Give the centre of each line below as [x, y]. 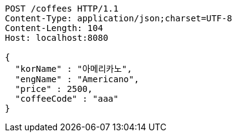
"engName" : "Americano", [77, 79]
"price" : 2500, [54, 89]
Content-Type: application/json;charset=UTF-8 [118, 18]
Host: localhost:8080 [57, 38]
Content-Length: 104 [54, 28]
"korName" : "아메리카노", [73, 69]
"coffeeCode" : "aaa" [67, 99]
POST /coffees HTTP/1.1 [62, 9]
